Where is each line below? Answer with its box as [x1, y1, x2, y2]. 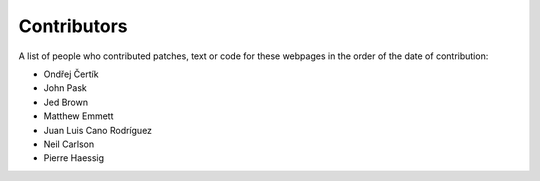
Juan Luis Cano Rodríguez [43, 124, 153, 136]
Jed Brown [43, 96, 89, 108]
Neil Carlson [43, 138, 95, 150]
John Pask [43, 82, 87, 94]
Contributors [18, 15, 129, 37]
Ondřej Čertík [43, 68, 99, 80]
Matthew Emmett [43, 110, 114, 122]
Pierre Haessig [43, 152, 105, 164]
